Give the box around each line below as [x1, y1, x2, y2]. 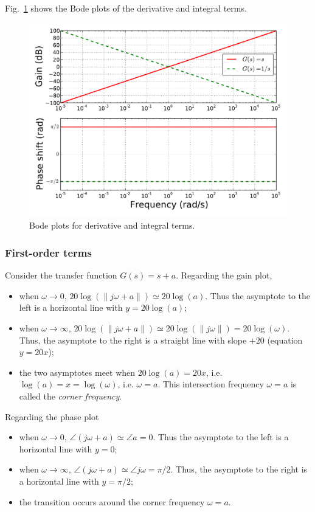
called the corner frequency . [19, 389, 122, 402]
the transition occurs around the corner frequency [19, 495, 205, 508]
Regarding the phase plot [5, 410, 99, 423]
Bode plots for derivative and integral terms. [29, 219, 195, 232]
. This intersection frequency [157, 378, 264, 390]
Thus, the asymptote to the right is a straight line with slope [19, 333, 247, 346]
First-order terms [5, 244, 92, 260]
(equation [267, 333, 303, 346]
